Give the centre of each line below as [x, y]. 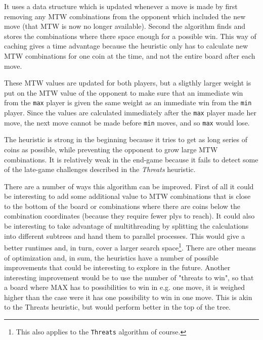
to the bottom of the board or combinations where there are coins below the [122, 206]
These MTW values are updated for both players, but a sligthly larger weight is [128, 83]
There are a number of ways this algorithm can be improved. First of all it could [129, 186]
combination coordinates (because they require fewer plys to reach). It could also [129, 216]
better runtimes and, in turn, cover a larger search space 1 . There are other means [130, 247]
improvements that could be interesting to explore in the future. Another [117, 267]
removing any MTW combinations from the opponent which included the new [125, 16]
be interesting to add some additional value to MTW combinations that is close [127, 196]
